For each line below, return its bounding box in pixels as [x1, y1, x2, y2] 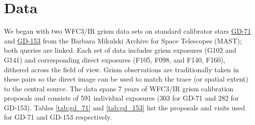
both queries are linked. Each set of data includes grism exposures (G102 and [4, 45, 236, 55]
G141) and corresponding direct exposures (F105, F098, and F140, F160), [4, 54, 226, 64]
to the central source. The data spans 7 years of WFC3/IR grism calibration [4, 83, 233, 93]
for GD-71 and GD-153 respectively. [4, 112, 112, 122]
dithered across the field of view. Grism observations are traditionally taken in [4, 64, 239, 74]
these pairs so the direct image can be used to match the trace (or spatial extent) [4, 74, 249, 84]
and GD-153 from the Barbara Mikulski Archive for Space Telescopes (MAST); [4, 35, 242, 45]
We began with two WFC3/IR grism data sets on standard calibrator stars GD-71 [4, 26, 251, 36]
